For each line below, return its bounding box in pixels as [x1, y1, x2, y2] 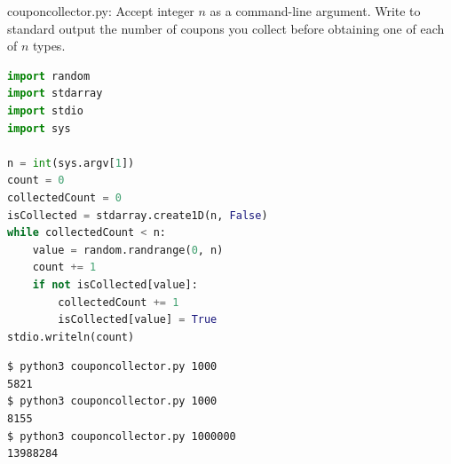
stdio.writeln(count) [7, 330, 135, 343]
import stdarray [7, 87, 103, 100]
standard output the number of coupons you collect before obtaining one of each [7, 19, 445, 37]
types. [33, 36, 66, 55]
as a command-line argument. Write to [210, 2, 421, 20]
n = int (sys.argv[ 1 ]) [7, 156, 135, 169]
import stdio [7, 104, 83, 117]
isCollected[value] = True [58, 313, 218, 326]
